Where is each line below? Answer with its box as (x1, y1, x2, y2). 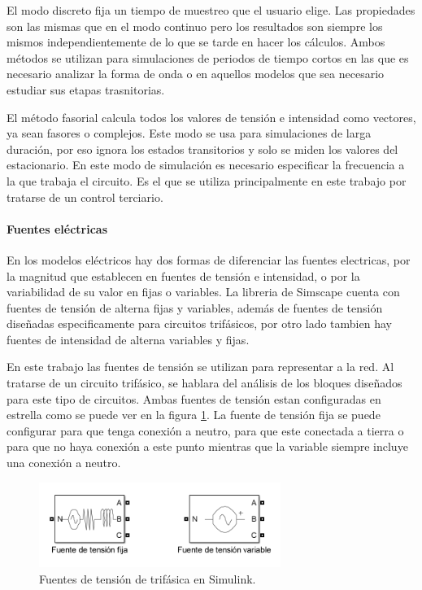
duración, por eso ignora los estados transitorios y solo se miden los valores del (7, 140, 398, 157)
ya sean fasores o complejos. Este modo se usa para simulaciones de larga (7, 125, 372, 142)
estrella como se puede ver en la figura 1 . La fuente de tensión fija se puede (7, 406, 381, 423)
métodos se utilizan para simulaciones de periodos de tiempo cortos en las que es (7, 49, 409, 66)
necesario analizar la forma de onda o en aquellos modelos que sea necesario (7, 65, 385, 82)
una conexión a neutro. (7, 454, 121, 471)
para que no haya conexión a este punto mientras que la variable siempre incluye (7, 438, 408, 455)
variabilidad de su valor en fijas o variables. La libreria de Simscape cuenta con (7, 283, 400, 300)
